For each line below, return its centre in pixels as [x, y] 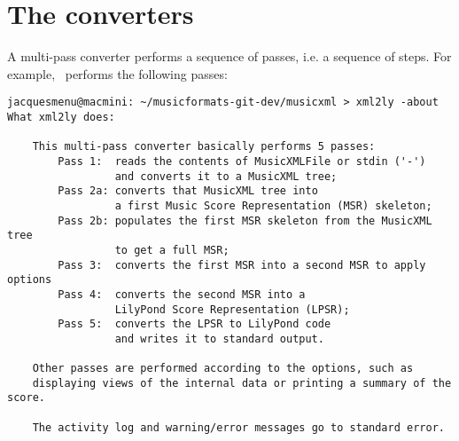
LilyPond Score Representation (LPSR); [232, 309]
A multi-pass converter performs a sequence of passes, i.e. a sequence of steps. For [229, 56]
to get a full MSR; [172, 250]
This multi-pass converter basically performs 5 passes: [204, 147]
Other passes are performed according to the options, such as [223, 369]
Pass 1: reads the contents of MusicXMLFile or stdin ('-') [242, 161]
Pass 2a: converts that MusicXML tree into [188, 191]
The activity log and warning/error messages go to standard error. [238, 427]
